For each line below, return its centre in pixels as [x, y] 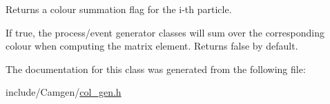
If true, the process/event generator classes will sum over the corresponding [165, 32]
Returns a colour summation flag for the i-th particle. [119, 9]
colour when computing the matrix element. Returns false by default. [152, 46]
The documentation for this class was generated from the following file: [156, 69]
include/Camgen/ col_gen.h [64, 92]
